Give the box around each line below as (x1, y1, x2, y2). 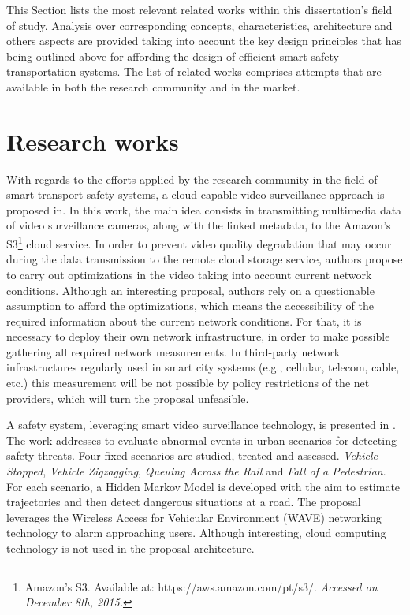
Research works (6, 125, 179, 157)
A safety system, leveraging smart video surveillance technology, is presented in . (6, 416, 396, 433)
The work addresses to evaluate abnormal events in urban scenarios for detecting (6, 431, 397, 448)
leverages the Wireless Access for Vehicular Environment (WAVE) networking (6, 509, 382, 525)
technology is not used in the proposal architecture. (6, 540, 255, 556)
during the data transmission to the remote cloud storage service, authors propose (6, 251, 403, 267)
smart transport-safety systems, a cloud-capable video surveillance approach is (6, 186, 385, 203)
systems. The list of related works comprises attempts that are (80, 63, 382, 80)
